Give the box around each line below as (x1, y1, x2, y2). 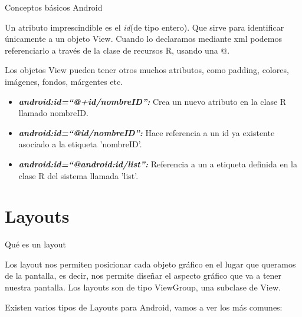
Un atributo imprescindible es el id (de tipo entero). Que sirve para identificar (5, 21, 284, 33)
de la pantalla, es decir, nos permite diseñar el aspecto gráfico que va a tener (5, 269, 282, 282)
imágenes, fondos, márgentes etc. (5, 75, 123, 87)
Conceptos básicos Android (5, 1, 103, 13)
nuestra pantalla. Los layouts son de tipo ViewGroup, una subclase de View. (5, 281, 281, 293)
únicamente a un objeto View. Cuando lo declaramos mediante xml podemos (5, 32, 282, 45)
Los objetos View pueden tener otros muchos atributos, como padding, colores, (5, 64, 289, 76)
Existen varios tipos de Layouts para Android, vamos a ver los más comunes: (5, 301, 283, 313)
